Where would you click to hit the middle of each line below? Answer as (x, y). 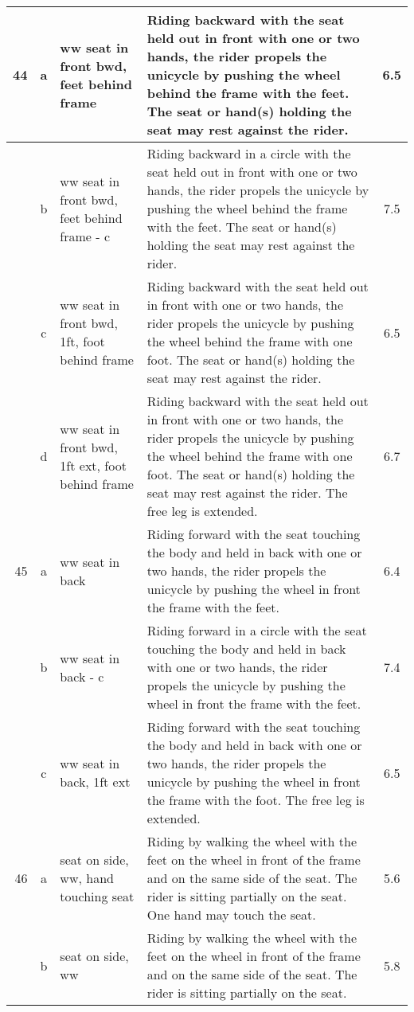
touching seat (97, 896)
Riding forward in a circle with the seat (257, 630)
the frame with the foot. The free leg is (256, 800)
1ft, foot (82, 341)
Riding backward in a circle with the (249, 153)
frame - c (85, 236)
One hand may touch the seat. (231, 914)
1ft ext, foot (93, 465)
